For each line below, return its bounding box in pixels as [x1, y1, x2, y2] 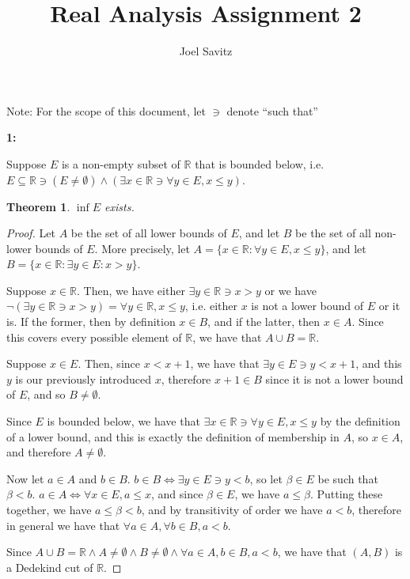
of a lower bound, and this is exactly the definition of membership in [6, 428, 340, 445]
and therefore [6, 444, 71, 460]
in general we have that [6, 517, 120, 533]
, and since [151, 486, 203, 502]
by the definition [320, 413, 401, 430]
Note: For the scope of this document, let [6, 102, 206, 119]
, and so [27, 386, 66, 403]
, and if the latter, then [207, 313, 321, 330]
